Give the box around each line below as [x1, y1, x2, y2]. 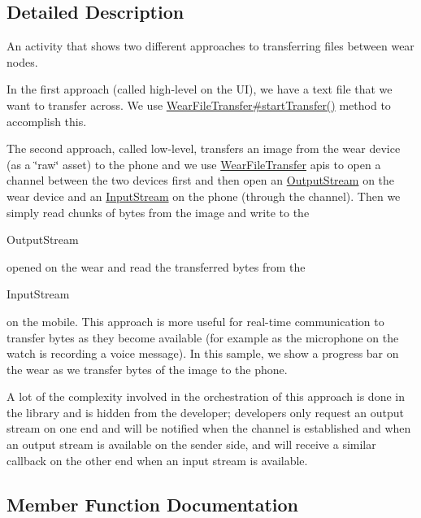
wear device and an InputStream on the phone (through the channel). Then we [7, 187, 401, 204]
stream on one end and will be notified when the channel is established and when [7, 420, 411, 437]
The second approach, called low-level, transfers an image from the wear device [7, 140, 401, 157]
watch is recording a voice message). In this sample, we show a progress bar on [7, 345, 399, 362]
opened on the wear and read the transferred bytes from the [7, 258, 306, 275]
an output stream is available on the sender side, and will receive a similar [7, 436, 376, 453]
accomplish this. [7, 112, 87, 129]
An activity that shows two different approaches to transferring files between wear [7, 37, 414, 54]
